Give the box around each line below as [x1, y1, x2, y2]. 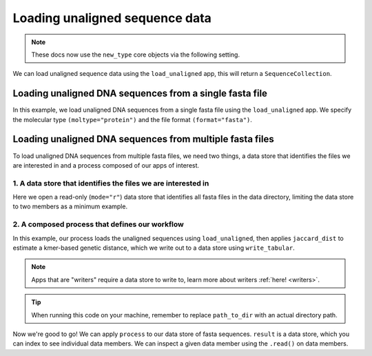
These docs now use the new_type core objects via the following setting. [31, 50, 240, 59]
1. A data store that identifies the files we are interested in [12, 178, 209, 188]
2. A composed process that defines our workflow [12, 219, 184, 229]
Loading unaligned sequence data [12, 10, 211, 26]
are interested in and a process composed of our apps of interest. [12, 161, 200, 169]
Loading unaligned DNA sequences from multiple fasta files [12, 133, 275, 145]
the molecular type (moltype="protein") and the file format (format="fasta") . [12, 115, 253, 123]
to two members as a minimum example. [12, 202, 127, 210]
